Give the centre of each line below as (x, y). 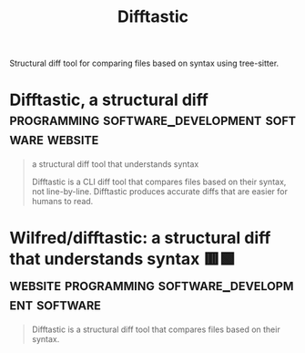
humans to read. (62, 202)
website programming (82, 285)
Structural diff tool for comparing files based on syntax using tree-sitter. (144, 63)
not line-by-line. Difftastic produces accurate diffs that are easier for (160, 192)
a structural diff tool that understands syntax (115, 164)
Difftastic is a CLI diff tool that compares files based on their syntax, (159, 182)
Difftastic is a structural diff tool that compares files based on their (156, 329)
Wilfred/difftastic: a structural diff (140, 238)
